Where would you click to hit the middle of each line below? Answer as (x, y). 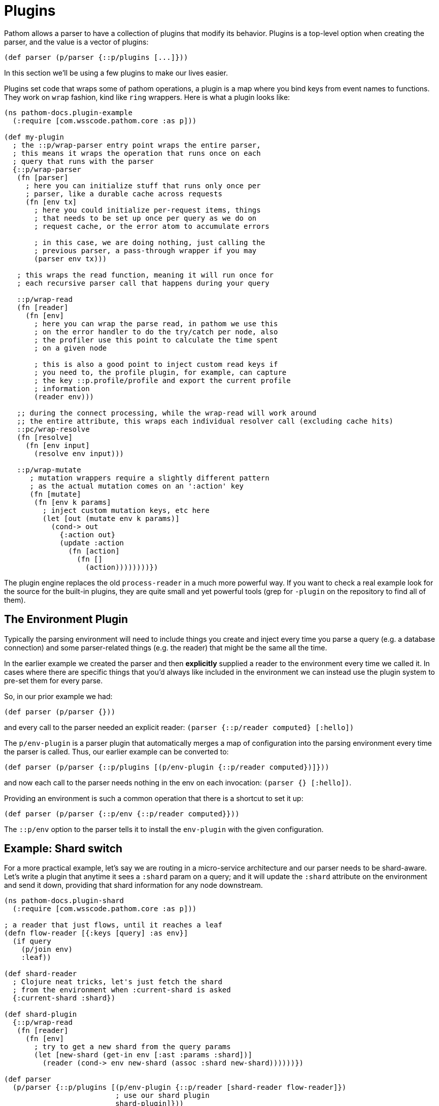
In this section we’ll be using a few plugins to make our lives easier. (116, 73)
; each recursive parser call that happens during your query (143, 283)
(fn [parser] (43, 177)
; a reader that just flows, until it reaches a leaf (113, 925)
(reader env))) (64, 396)
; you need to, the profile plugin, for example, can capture (160, 372)
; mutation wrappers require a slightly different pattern (149, 478)
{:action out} (88, 534)
